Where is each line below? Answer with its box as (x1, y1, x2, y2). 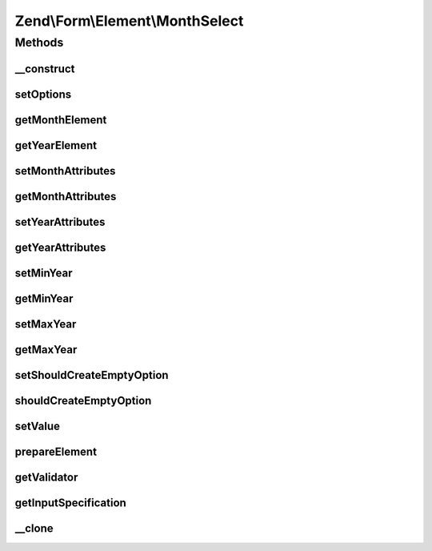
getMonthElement (14, 113, 107, 127)
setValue (14, 419, 60, 432)
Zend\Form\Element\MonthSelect (14, 12, 244, 30)
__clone (14, 521, 54, 535)
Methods (14, 35, 64, 50)
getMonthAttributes (14, 189, 117, 203)
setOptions (14, 87, 72, 101)
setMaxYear (14, 317, 77, 331)
